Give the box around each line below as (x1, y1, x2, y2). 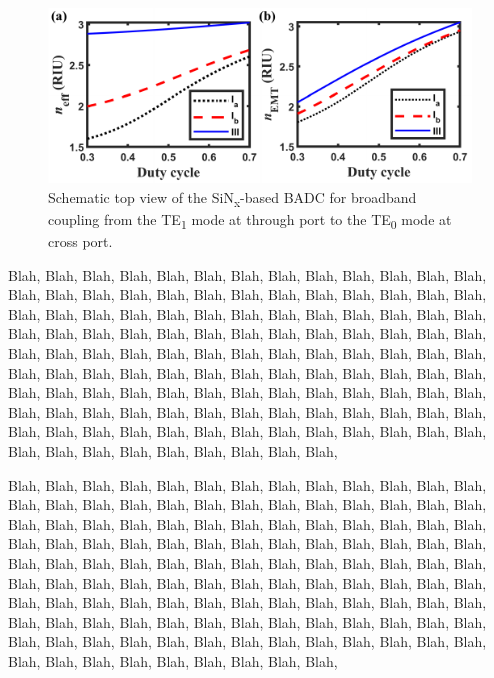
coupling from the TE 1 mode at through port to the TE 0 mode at (48, 208, 452, 232)
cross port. (48, 231, 113, 252)
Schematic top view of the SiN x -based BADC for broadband (48, 186, 417, 210)
